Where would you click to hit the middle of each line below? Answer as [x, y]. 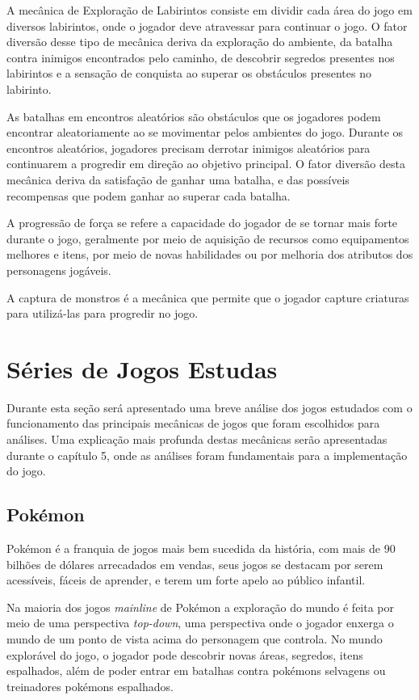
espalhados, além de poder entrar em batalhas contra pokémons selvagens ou [196, 670]
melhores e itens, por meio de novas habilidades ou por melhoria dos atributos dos [210, 254]
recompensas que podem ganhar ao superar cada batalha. [149, 195]
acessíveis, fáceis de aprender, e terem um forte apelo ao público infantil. [186, 580]
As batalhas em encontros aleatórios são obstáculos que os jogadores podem [194, 116]
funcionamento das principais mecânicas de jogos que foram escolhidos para [193, 423]
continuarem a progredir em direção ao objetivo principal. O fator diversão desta [206, 164]
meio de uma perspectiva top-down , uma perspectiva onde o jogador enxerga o [200, 623]
